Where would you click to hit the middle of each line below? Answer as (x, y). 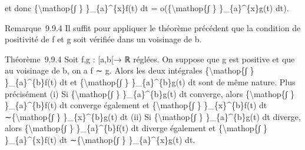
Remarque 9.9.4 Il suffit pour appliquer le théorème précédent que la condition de (153, 27)
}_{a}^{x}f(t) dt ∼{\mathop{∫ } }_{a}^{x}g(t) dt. (100, 139)
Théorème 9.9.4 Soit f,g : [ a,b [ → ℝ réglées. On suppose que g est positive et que (150, 59)
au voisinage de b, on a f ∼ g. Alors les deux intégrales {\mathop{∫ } (130, 70)
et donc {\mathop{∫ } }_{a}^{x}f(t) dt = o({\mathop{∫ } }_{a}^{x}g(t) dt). (147, 8)
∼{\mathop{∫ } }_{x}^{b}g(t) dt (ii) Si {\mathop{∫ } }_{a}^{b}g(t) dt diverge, (153, 116)
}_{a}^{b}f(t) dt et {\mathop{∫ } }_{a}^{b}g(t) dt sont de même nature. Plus (150, 81)
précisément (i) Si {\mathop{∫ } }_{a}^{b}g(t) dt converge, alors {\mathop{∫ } (150, 93)
